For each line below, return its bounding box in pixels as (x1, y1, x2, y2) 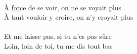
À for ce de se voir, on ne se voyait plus (4, 2, 122, 12)
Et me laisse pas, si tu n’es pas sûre (4, 31, 112, 41)
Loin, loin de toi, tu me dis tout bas (4, 40, 113, 51)
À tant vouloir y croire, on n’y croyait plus (4, 12, 134, 22)
